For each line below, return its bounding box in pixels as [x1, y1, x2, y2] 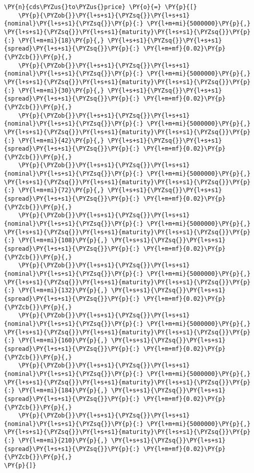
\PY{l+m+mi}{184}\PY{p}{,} [18, 387, 108, 394]
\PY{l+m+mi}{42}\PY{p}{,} [18, 137, 104, 144]
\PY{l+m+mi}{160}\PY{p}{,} [18, 337, 108, 344]
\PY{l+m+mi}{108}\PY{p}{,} [18, 237, 108, 244]
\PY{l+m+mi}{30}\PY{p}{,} [18, 87, 104, 94]
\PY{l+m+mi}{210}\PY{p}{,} [18, 437, 108, 444]
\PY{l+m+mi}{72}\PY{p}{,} [18, 187, 104, 194]
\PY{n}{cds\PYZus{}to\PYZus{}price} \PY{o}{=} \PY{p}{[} [4, 4, 197, 11]
